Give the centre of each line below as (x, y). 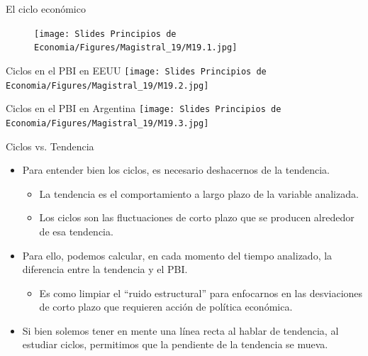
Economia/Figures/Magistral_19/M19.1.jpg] (136, 48)
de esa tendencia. (76, 231)
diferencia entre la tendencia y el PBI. (105, 269)
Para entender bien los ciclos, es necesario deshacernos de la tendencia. (176, 170)
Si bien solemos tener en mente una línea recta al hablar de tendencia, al (180, 330)
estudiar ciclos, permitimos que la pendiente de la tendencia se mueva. (175, 344)
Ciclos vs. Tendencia (50, 146)
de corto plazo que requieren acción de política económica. (166, 307)
